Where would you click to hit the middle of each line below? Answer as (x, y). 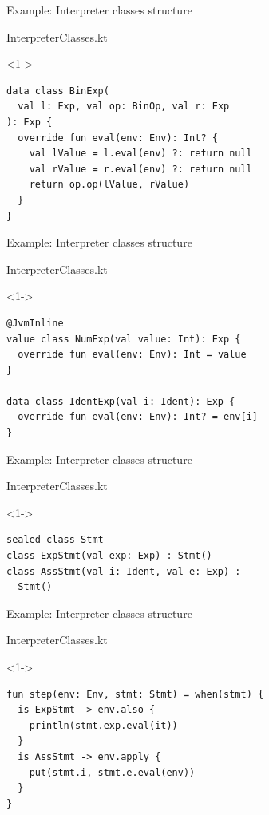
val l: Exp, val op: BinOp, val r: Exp (124, 107)
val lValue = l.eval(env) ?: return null (140, 154)
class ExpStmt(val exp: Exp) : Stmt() (109, 556)
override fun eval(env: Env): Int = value (132, 355)
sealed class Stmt (55, 540)
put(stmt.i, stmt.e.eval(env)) (112, 772)
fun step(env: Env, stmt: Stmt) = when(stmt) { (135, 694)
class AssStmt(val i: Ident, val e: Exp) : (124, 571)
